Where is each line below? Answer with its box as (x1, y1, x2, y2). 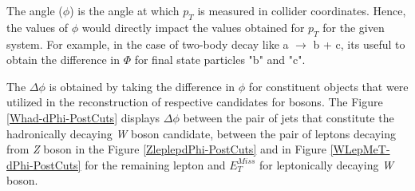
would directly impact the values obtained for (81, 18, 305, 35)
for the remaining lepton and (85, 156, 226, 173)
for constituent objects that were (248, 78, 409, 94)
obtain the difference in (6, 51, 120, 68)
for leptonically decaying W (259, 156, 394, 173)
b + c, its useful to (313, 35, 405, 52)
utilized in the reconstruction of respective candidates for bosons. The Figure (6, 94, 383, 110)
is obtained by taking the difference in (49, 78, 235, 94)
